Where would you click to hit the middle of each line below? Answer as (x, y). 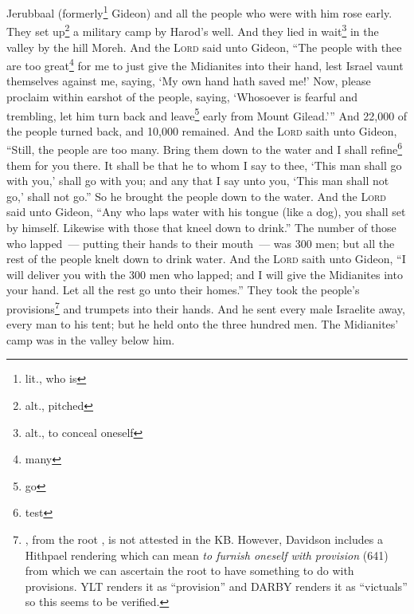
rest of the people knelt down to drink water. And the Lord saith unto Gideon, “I (206, 259)
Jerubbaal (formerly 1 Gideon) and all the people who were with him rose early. (199, 12)
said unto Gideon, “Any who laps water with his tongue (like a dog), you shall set (206, 212)
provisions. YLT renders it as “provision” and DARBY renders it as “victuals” (216, 586)
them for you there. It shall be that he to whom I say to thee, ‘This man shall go (204, 165)
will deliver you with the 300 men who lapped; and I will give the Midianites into (205, 274)
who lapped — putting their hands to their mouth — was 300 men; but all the (201, 243)
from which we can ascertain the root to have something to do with (189, 571)
